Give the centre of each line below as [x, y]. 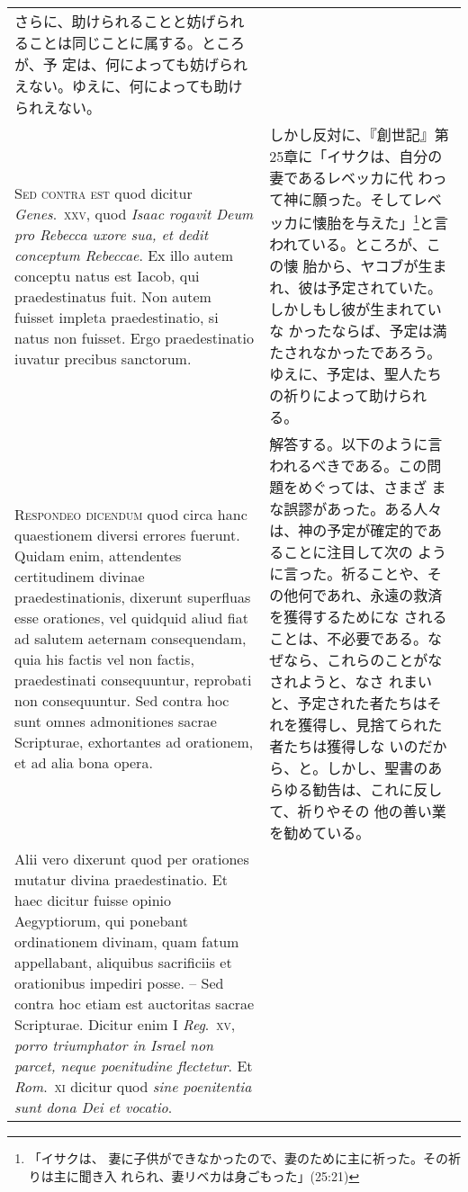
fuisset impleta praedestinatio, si [117, 317]
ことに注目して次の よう [365, 552]
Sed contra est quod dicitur [103, 193]
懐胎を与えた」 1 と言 [380, 222]
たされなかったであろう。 [355, 353]
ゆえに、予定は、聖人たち [355, 374]
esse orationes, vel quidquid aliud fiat [131, 617]
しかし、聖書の [378, 768]
